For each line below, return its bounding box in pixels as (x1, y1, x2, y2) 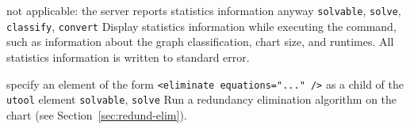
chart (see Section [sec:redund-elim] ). (6, 106, 187, 123)
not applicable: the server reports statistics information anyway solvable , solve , (6, 2, 401, 18)
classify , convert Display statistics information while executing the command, (6, 17, 397, 34)
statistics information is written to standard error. (6, 48, 250, 65)
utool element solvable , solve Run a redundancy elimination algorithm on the (6, 91, 397, 108)
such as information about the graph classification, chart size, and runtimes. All (6, 33, 394, 50)
